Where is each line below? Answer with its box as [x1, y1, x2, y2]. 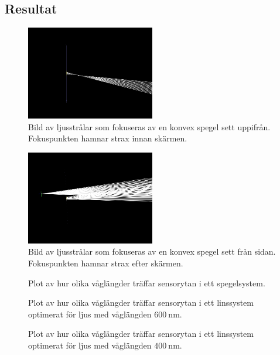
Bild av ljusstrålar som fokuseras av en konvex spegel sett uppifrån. [28, 120, 271, 133]
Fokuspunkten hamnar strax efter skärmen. [28, 257, 183, 269]
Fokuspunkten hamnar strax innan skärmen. [28, 132, 187, 144]
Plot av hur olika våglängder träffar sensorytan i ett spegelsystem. [28, 276, 265, 289]
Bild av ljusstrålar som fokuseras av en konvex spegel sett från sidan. [28, 245, 276, 258]
